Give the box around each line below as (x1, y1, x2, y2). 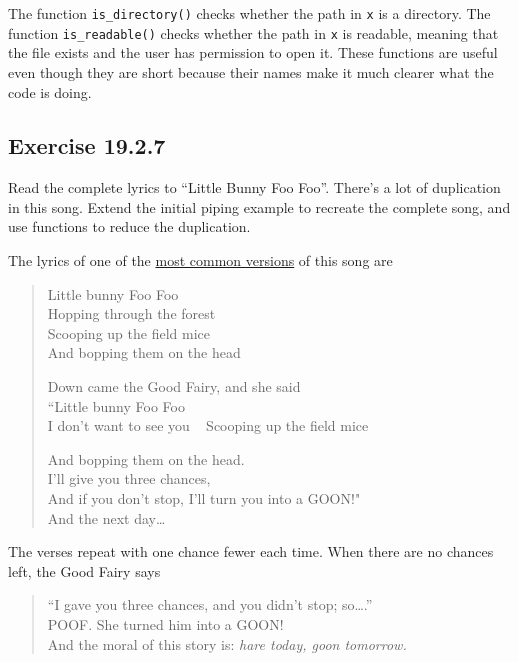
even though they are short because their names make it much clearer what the (8, 61, 494, 82)
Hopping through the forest (47, 303, 216, 324)
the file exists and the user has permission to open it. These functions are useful (8, 42, 498, 63)
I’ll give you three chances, (47, 468, 211, 489)
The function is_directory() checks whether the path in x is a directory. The (8, 3, 491, 23)
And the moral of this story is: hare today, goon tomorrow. (47, 633, 407, 654)
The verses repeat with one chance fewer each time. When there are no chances (8, 541, 494, 562)
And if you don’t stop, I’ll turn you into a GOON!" (47, 488, 361, 509)
